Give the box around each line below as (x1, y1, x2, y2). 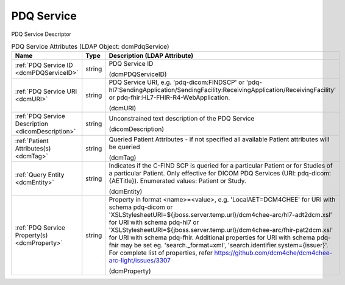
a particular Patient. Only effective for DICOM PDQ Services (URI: (108, 169, 296, 178)
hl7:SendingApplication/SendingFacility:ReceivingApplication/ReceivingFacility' (108, 86, 336, 94)
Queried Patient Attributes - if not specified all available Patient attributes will (108, 135, 330, 144)
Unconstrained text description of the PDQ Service (108, 114, 255, 123)
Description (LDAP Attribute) (108, 52, 194, 60)
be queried (108, 143, 140, 152)
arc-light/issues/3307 (108, 256, 171, 265)
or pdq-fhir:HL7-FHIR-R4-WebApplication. (108, 93, 230, 102)
